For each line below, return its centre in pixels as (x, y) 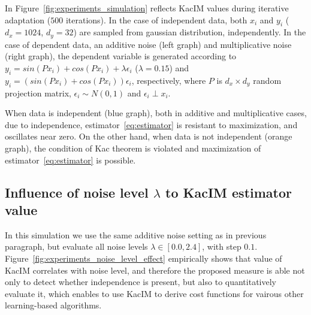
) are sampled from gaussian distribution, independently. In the (190, 32)
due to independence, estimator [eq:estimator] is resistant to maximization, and (151, 124)
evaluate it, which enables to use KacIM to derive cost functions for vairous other (154, 293)
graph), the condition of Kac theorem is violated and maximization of (133, 148)
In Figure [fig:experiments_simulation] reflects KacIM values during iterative (147, 8)
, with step (222, 246)
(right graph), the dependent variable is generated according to (121, 56)
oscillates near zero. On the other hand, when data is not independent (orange (149, 136)
